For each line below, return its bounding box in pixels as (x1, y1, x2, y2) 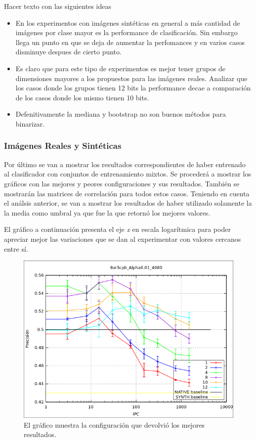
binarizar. (15, 118, 45, 129)
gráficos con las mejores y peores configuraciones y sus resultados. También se (4, 178, 240, 188)
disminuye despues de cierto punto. (15, 46, 122, 57)
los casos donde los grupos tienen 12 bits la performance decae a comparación (15, 83, 251, 93)
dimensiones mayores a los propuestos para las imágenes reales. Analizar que (15, 73, 248, 83)
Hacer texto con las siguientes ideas (4, 1, 111, 11)
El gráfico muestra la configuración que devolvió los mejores (24, 419, 205, 430)
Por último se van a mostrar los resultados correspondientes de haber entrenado (4, 159, 246, 169)
